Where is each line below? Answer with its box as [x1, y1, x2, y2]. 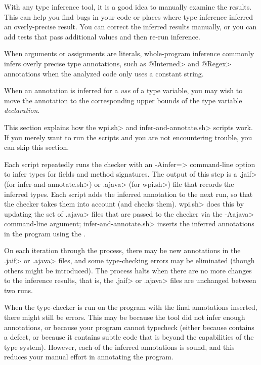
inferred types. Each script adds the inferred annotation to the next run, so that [4, 188, 253, 199]
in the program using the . [4, 228, 86, 238]
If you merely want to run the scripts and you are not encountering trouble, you [4, 132, 252, 142]
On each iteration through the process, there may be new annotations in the [4, 245, 241, 256]
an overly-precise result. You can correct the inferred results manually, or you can [4, 21, 257, 32]
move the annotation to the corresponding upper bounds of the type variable [4, 95, 242, 105]
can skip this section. [4, 142, 69, 152]
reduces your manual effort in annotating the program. [4, 351, 173, 362]
